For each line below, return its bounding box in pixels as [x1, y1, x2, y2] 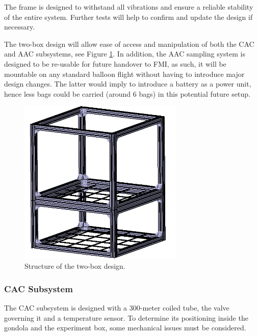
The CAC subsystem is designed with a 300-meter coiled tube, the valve [4, 302, 229, 313]
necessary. [4, 21, 35, 32]
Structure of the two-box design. [24, 261, 125, 271]
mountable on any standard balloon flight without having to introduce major [4, 68, 245, 79]
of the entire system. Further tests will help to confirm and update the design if [4, 11, 253, 22]
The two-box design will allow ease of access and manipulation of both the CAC [4, 38, 254, 49]
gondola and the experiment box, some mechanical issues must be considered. [4, 322, 246, 333]
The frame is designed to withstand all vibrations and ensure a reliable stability [4, 2, 253, 12]
